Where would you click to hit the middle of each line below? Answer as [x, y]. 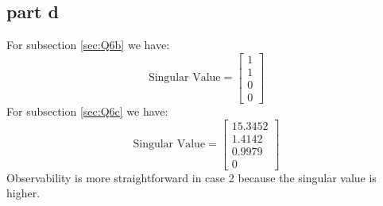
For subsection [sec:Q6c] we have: [87, 111]
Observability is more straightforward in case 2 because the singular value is [191, 177]
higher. [23, 193]
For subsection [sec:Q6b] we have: [88, 45]
